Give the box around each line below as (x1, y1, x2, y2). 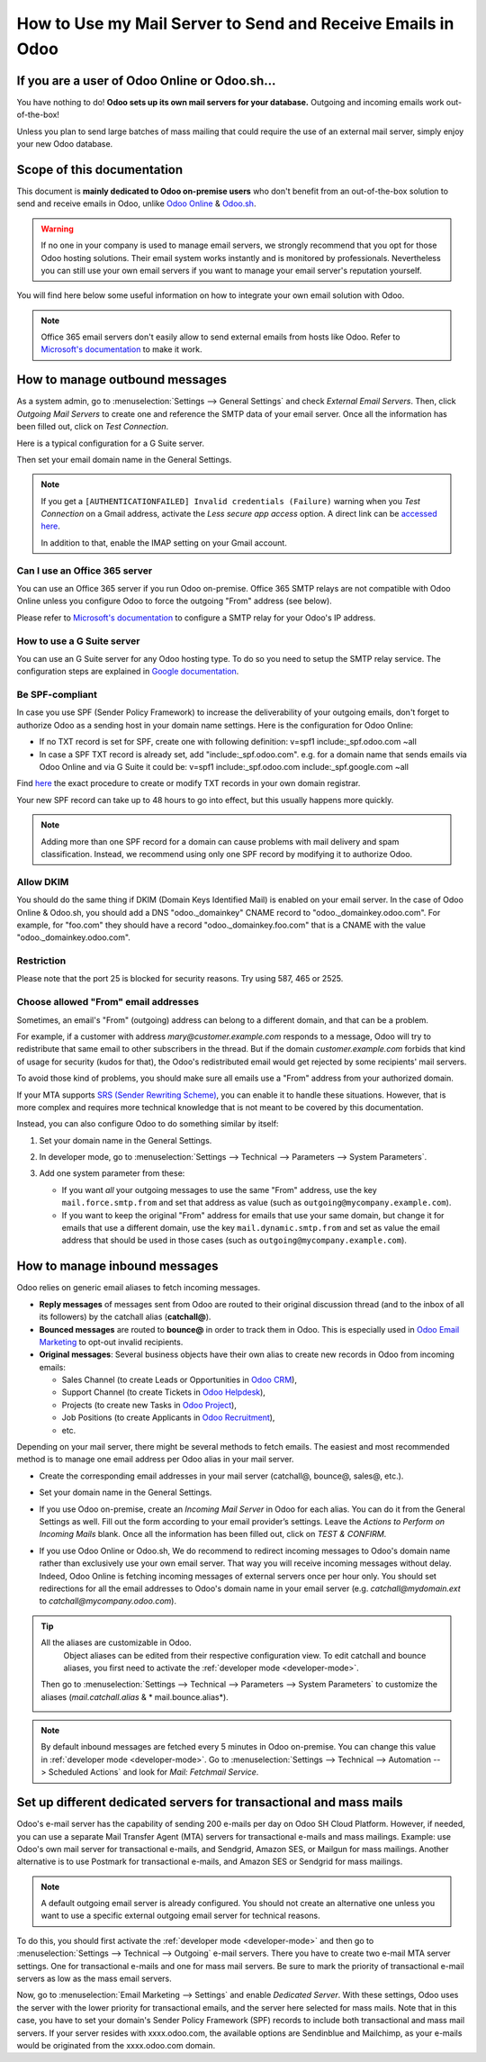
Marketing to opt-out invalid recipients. (39, 1336, 184, 1347)
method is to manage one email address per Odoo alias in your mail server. (16, 1454, 294, 1465)
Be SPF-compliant (16, 689, 98, 701)
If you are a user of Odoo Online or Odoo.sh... (16, 73, 276, 88)
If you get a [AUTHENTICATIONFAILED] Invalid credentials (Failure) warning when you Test (40, 495, 420, 506)
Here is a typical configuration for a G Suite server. (16, 438, 205, 448)
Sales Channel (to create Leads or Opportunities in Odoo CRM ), (61, 1374, 297, 1386)
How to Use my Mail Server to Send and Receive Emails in (16, 14, 454, 33)
